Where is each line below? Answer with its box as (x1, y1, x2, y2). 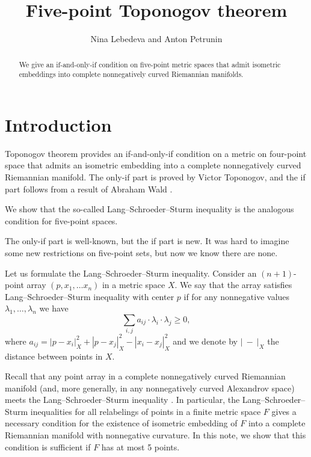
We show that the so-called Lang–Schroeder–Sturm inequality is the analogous (5, 203, 294, 215)
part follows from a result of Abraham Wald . (5, 182, 173, 195)
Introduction (5, 112, 112, 136)
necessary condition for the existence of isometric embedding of (5, 417, 238, 429)
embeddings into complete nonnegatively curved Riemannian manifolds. (19, 69, 244, 79)
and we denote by (173, 334, 238, 347)
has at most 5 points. (101, 440, 180, 453)
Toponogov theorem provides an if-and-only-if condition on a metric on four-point (5, 147, 307, 159)
